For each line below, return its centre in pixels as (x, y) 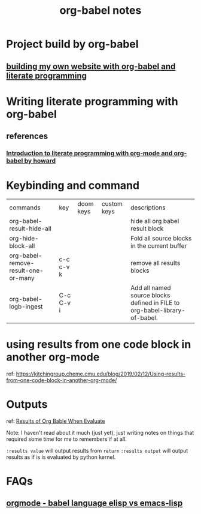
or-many (22, 278)
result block (147, 229)
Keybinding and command (73, 186)
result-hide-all (31, 229)
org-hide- (24, 239)
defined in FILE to (155, 303)
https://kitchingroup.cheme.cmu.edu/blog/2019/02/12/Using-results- (101, 374)
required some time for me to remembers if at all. (66, 439)
